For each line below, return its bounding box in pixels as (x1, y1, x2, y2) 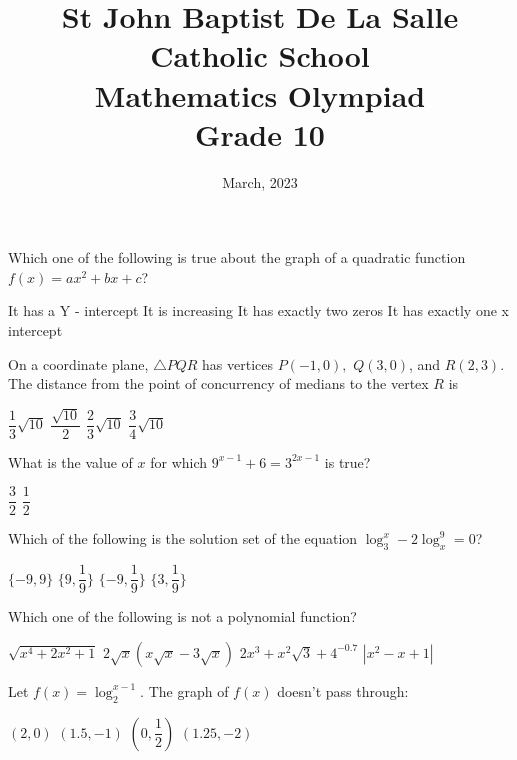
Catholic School (150, 35, 370, 76)
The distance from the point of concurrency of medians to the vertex (8, 373, 429, 394)
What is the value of (8, 451, 133, 472)
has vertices (202, 353, 274, 374)
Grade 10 (195, 113, 325, 154)
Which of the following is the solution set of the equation (8, 528, 358, 549)
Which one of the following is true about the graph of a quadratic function (8, 247, 466, 268)
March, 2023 (222, 171, 298, 192)
